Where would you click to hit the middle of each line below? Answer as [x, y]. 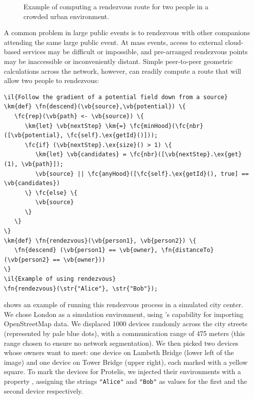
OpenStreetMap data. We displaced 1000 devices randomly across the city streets [126, 324]
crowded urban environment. [66, 16]
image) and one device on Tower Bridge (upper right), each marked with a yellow [126, 362]
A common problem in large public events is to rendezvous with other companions [127, 32]
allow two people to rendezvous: [52, 80]
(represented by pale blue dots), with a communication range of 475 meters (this [125, 333]
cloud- [234, 42]
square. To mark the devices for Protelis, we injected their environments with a [123, 371]
